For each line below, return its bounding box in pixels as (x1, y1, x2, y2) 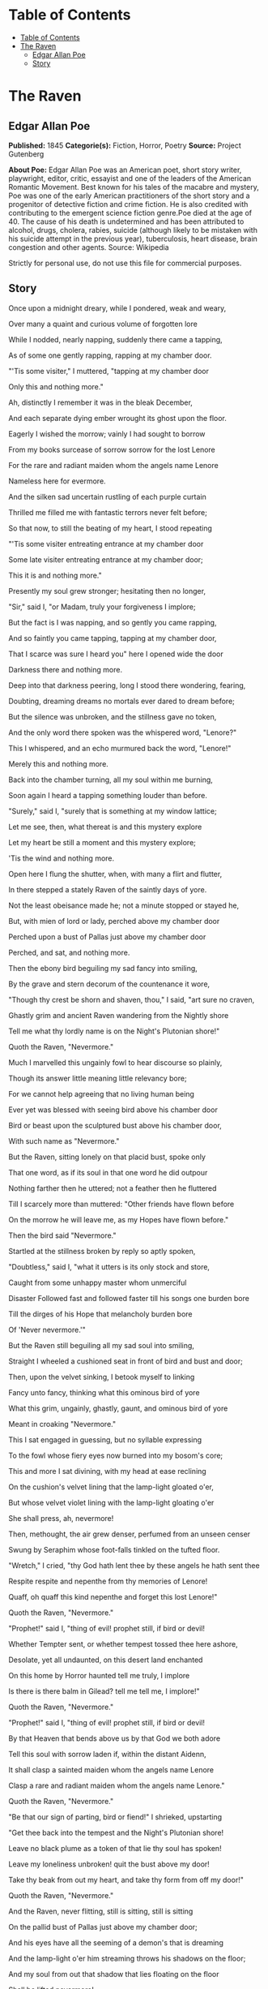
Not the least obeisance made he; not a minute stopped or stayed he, (8, 900, 240, 910)
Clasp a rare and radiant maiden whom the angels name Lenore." (8, 1781, 225, 1790)
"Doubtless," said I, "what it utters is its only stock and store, (8, 1261, 211, 1271)
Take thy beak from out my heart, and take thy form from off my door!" (8, 1875, 245, 1884)
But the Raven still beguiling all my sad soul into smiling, (8, 1340, 194, 1350)
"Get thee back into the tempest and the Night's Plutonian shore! (8, 1828, 224, 1837)
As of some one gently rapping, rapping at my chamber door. (8, 350, 212, 360)
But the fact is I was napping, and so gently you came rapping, (8, 617, 217, 627)
